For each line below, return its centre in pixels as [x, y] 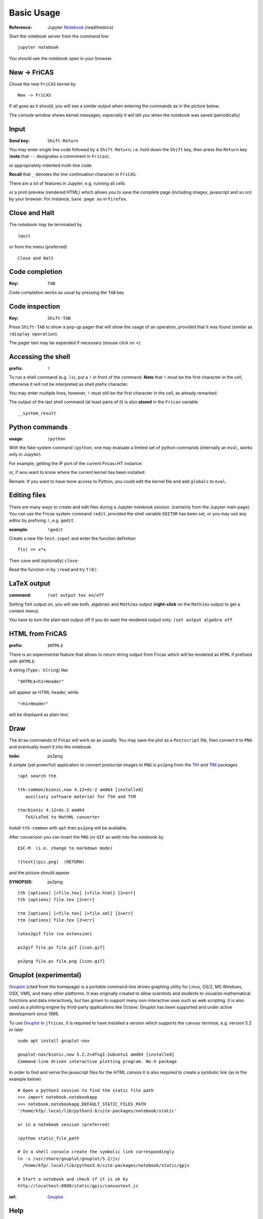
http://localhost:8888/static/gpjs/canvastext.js [78, 1186]
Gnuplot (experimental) [45, 975]
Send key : [19, 140]
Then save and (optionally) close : [44, 560]
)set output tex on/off [76, 595]
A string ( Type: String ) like [38, 670]
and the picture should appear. [40, 873]
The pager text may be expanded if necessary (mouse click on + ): [75, 343]
